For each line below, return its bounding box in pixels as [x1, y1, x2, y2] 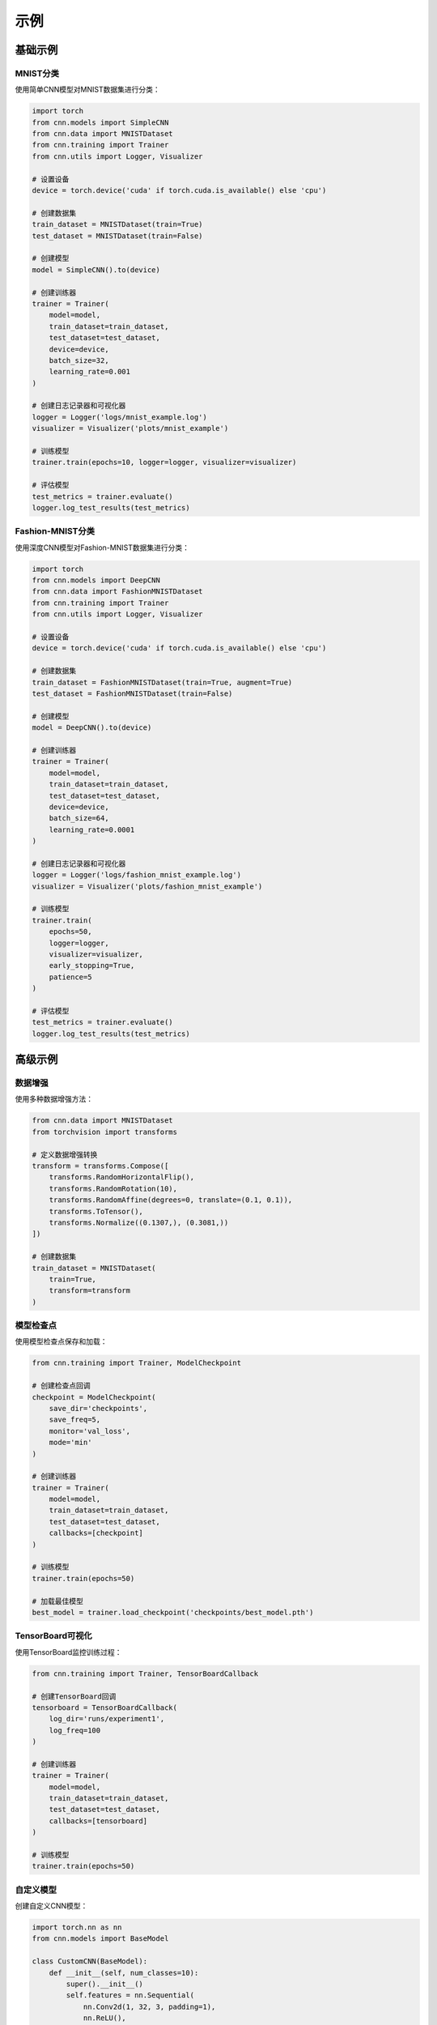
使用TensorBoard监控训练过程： [15, 1647, 122, 1656]
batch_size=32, [49, 356, 109, 364]
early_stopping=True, [49, 961, 135, 970]
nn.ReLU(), [83, 2014, 127, 2023]
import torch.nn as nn [32, 1923, 122, 1932]
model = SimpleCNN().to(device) [32, 265, 161, 275]
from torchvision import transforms [32, 1127, 178, 1136]
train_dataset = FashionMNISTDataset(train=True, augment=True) [32, 677, 293, 687]
